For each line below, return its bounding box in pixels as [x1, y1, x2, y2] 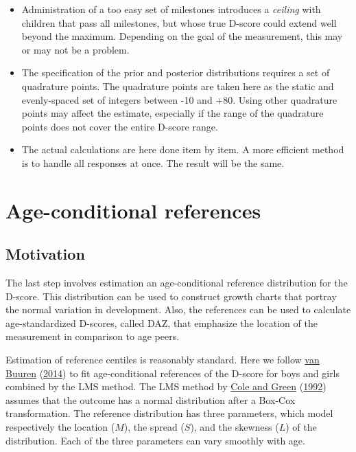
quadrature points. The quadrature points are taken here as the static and [21, 78, 334, 93]
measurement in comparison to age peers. [5, 329, 180, 343]
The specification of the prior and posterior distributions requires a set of [21, 65, 330, 80]
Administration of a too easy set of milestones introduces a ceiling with [21, 2, 321, 16]
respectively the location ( [5, 420, 115, 434]
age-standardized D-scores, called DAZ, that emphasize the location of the [5, 315, 318, 330]
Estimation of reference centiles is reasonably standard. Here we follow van [5, 352, 320, 367]
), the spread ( [123, 420, 185, 434]
